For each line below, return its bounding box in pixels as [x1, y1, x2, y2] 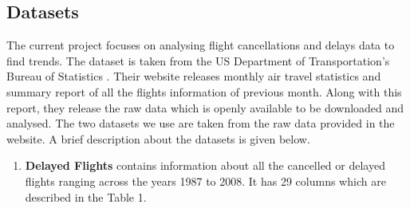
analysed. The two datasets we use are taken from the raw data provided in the [6, 115, 395, 131]
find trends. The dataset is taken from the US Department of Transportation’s [6, 52, 390, 69]
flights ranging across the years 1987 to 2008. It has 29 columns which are [25, 172, 386, 189]
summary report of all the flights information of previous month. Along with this [6, 83, 402, 100]
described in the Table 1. [25, 188, 147, 205]
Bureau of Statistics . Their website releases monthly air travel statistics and [6, 68, 381, 84]
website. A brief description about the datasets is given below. [6, 130, 310, 147]
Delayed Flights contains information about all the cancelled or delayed [25, 157, 385, 174]
